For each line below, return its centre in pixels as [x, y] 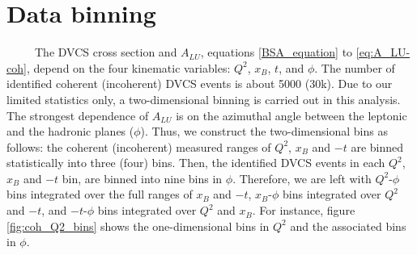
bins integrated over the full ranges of [100, 194]
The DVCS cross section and [106, 52]
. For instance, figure [304, 210]
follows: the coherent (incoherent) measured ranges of [139, 146]
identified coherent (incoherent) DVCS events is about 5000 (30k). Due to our [200, 84]
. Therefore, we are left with [302, 178]
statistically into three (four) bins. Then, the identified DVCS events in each [196, 163]
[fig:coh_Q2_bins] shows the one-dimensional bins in [138, 226]
